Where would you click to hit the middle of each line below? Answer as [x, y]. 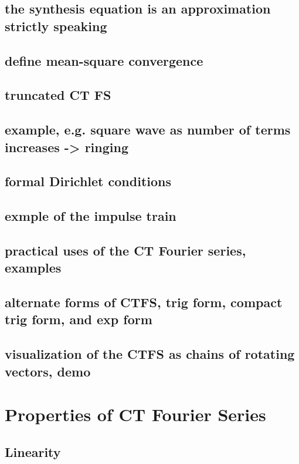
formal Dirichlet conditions [88, 181]
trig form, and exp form [79, 319]
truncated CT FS [58, 95]
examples [33, 268]
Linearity [33, 451]
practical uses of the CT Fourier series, [125, 250]
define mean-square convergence [104, 60]
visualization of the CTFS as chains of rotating [150, 354]
